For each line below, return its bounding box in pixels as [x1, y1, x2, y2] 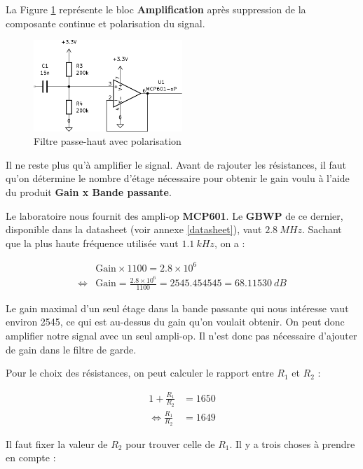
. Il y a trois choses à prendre [229, 436, 355, 451]
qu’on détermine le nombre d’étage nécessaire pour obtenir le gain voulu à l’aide [6, 171, 350, 185]
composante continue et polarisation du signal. [6, 15, 205, 30]
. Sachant [301, 222, 342, 237]
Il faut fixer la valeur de [6, 436, 108, 451]
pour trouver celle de [125, 436, 215, 451]
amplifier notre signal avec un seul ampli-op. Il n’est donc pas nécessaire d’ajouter [6, 328, 357, 343]
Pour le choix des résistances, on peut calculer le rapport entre [6, 365, 274, 380]
